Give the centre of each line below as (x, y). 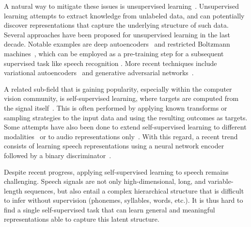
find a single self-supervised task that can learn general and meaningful (110, 209)
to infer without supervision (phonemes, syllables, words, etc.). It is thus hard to (124, 200)
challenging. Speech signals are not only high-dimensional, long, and (105, 181)
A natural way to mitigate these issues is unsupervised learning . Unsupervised (122, 6)
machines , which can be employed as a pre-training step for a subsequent (114, 53)
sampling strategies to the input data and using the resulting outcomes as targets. (126, 117)
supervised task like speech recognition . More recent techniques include (110, 63)
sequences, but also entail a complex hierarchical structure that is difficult (134, 190)
